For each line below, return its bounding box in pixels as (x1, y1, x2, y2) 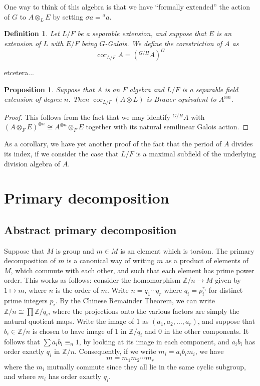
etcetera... (4, 67, 34, 78)
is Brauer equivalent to (146, 94, 216, 104)
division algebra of (4, 158, 61, 168)
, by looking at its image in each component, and (79, 336, 229, 346)
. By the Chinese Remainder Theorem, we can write (55, 295, 215, 305)
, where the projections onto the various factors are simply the (48, 305, 239, 316)
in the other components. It (164, 326, 249, 336)
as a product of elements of (165, 255, 248, 266)
